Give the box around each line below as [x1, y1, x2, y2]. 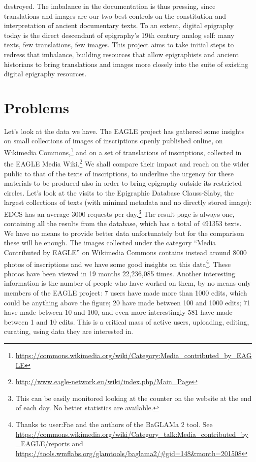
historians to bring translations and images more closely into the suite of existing [4, 59, 249, 69]
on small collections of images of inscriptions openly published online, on [4, 135, 223, 146]
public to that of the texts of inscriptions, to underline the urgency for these [4, 168, 234, 178]
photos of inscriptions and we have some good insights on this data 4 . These [4, 257, 231, 269]
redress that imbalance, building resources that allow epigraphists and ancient [4, 49, 239, 59]
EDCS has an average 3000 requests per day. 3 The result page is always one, [4, 207, 235, 219]
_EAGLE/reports [15, 438, 70, 449]
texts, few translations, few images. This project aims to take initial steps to [4, 39, 234, 50]
